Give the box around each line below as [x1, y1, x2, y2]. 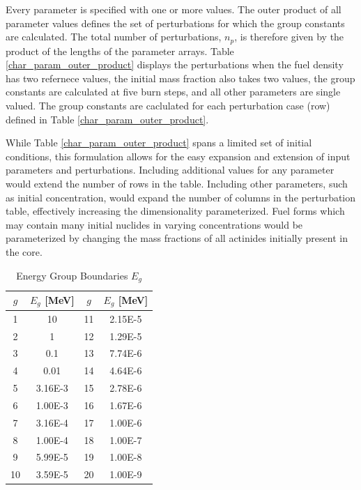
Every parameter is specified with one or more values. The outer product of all [6, 2, 341, 16]
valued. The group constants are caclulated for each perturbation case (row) [6, 98, 330, 113]
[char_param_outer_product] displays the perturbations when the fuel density [6, 57, 344, 72]
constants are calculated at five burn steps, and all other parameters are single [6, 84, 341, 99]
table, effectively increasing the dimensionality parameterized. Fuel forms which [6, 204, 345, 218]
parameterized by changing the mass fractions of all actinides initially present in [6, 231, 348, 245]
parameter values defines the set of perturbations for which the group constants [6, 15, 345, 30]
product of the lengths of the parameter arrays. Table [6, 43, 234, 58]
